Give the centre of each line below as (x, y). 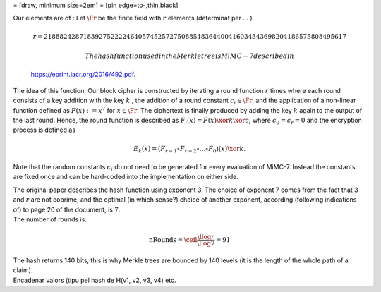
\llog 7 (206, 244)
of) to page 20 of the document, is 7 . (67, 209)
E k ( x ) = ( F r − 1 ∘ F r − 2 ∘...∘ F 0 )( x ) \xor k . (190, 150)
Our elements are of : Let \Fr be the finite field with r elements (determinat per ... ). (134, 18)
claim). (23, 270)
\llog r (206, 237)
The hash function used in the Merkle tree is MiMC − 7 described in (189, 56)
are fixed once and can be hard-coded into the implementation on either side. (126, 177)
